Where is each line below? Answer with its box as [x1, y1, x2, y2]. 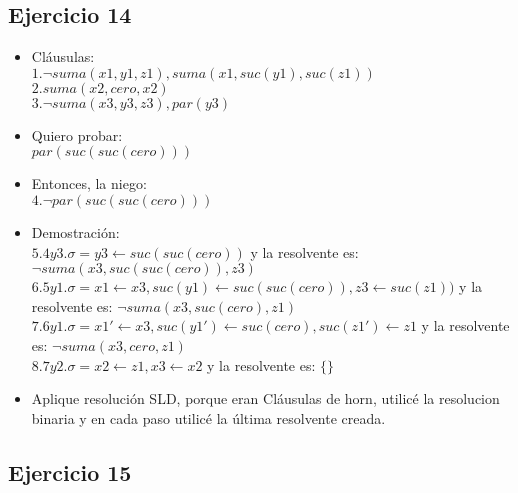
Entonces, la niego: [31, 173, 147, 194]
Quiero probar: [31, 124, 123, 145]
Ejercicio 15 [8, 456, 132, 487]
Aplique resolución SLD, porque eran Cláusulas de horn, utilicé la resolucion [31, 388, 500, 409]
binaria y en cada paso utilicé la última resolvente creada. [31, 407, 386, 428]
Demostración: [31, 221, 120, 242]
